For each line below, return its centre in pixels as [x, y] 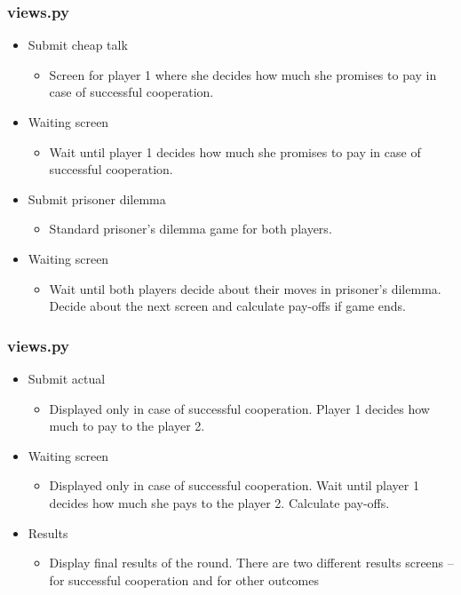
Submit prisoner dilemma [97, 198]
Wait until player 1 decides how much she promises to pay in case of [235, 151]
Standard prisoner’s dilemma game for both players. [191, 229]
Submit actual [67, 378]
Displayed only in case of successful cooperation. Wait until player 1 [234, 485]
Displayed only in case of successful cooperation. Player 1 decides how [239, 408]
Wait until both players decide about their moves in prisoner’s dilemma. [245, 288]
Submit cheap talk [78, 45]
